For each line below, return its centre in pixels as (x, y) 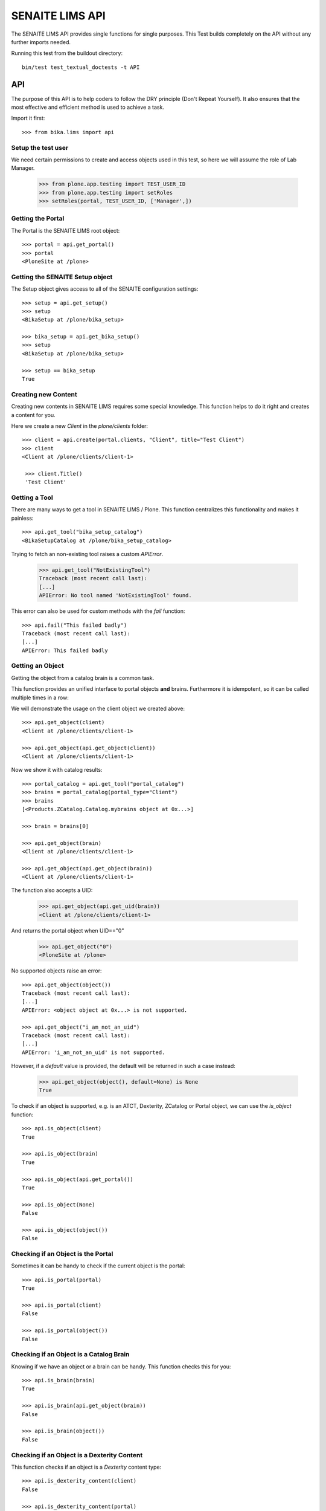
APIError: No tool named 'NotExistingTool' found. (116, 596)
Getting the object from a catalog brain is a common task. (83, 678)
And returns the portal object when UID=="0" (68, 930)
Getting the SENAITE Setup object (62, 277)
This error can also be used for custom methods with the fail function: (98, 611)
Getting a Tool (32, 497)
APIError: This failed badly (65, 650)
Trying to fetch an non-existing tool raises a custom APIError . (87, 554)
